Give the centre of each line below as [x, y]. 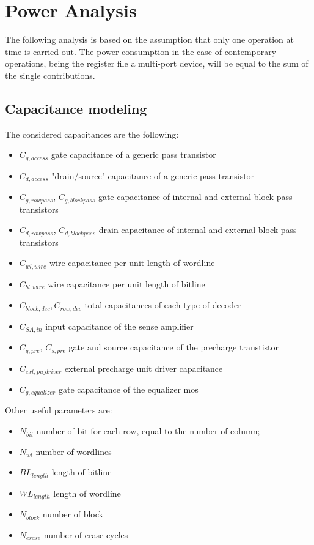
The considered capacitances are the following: [92, 134]
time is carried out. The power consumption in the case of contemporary [141, 51]
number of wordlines [74, 451]
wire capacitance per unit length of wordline [132, 263]
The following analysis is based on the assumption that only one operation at [150, 39]
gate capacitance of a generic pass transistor [133, 154]
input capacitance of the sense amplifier [119, 326]
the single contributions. [50, 75]
